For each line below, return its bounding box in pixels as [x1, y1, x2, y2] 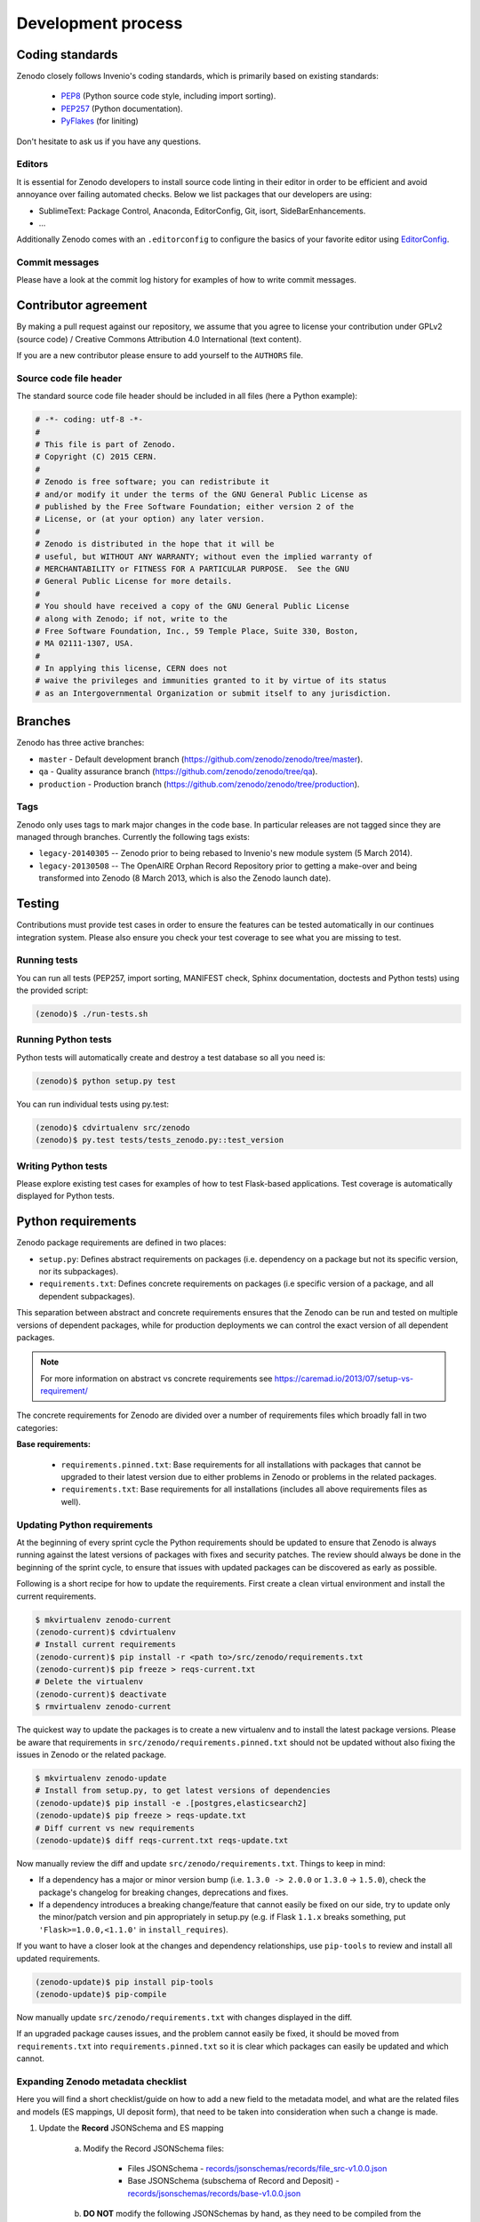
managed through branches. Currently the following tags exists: [16, 832, 251, 843]
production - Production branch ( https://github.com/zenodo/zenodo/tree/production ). [38, 779, 360, 789]
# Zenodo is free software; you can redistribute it [35, 476, 270, 487]
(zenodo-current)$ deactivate [35, 1689, 167, 1699]
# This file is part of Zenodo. [35, 440, 177, 450]
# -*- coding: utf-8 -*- [35, 414, 144, 425]
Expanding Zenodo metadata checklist [16, 2075, 187, 2088]
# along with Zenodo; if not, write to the [35, 613, 228, 624]
